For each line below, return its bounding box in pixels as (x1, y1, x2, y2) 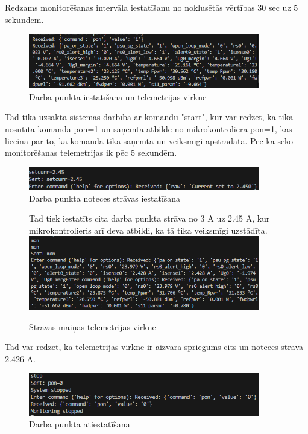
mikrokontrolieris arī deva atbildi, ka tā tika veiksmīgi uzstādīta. (29, 223, 268, 236)
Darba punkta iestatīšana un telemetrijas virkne (29, 90, 207, 103)
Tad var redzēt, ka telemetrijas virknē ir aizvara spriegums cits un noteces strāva (5, 340, 303, 353)
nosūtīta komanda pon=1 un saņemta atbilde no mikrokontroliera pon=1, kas (5, 123, 292, 135)
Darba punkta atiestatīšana (29, 418, 130, 430)
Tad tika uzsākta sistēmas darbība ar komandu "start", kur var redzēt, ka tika (5, 110, 294, 123)
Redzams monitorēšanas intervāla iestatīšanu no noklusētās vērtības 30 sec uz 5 (5, 1, 298, 13)
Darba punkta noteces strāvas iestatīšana (29, 191, 181, 204)
